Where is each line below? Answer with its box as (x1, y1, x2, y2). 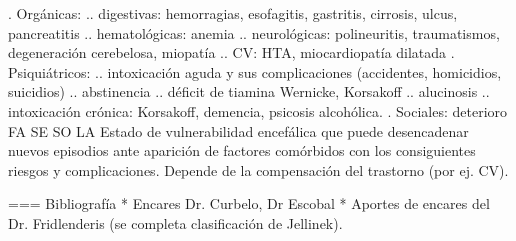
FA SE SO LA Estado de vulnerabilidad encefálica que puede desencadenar (8, 120, 469, 141)
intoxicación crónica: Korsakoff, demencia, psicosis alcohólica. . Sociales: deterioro (8, 100, 508, 121)
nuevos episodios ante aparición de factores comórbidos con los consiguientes (8, 140, 476, 161)
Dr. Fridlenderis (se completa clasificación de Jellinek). (8, 212, 343, 233)
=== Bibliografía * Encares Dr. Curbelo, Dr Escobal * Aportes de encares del (8, 193, 490, 214)
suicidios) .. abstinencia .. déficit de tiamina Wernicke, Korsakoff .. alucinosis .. (8, 81, 490, 102)
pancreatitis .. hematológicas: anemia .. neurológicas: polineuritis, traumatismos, (8, 22, 500, 43)
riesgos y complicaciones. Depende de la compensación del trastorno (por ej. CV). (8, 159, 509, 180)
